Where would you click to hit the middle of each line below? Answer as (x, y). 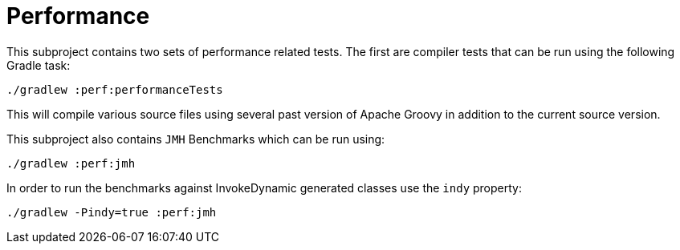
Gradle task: (39, 65)
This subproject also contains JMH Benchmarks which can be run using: (196, 139)
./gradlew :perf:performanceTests (115, 89)
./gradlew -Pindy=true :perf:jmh (112, 212)
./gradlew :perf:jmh (71, 163)
